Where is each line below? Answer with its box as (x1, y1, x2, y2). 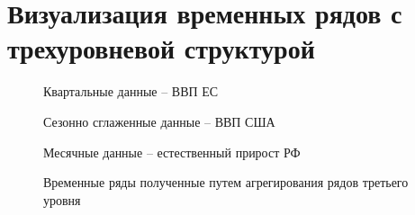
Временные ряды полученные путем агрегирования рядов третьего (43, 173, 409, 192)
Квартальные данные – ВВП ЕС (43, 82, 219, 101)
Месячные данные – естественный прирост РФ (43, 142, 301, 161)
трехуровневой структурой (7, 30, 315, 67)
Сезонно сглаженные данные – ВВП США (43, 112, 275, 130)
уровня (43, 190, 81, 209)
